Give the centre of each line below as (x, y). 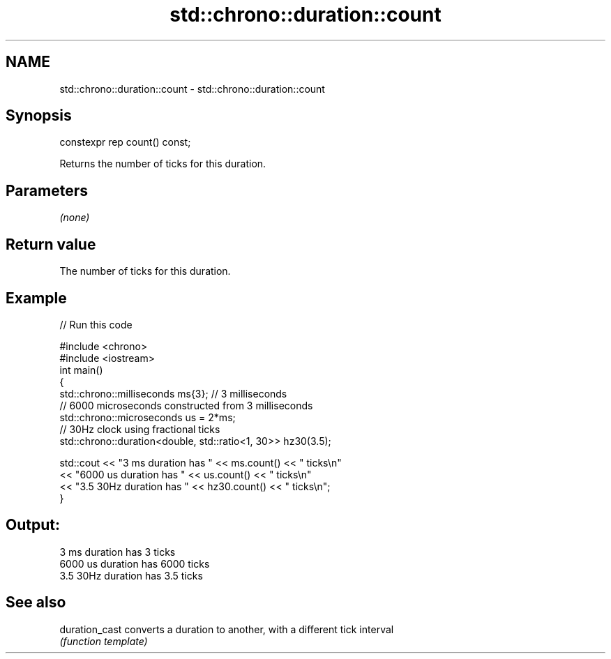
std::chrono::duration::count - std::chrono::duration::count (192, 89)
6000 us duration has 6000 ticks (135, 563)
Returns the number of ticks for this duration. (163, 164)
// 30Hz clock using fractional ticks (140, 429)
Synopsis (39, 116)
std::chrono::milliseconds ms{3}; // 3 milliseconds (173, 393)
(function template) (104, 641)
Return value (51, 244)
